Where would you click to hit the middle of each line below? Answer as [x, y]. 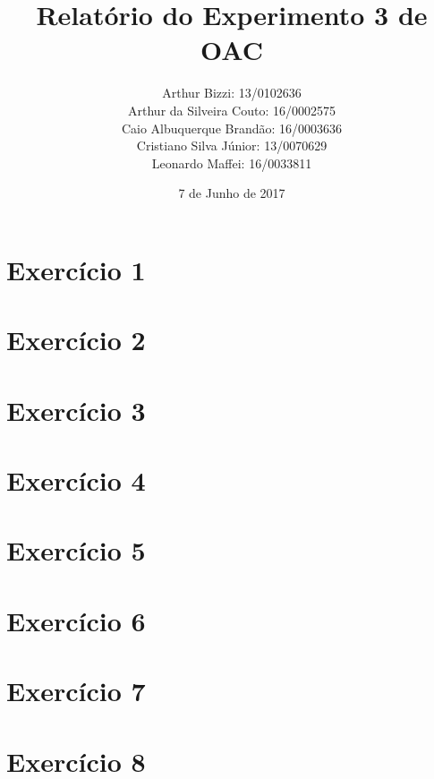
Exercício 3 [76, 410]
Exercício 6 [76, 620]
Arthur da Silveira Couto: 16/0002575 [232, 110]
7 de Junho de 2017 [232, 193]
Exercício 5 [76, 550]
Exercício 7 [76, 691]
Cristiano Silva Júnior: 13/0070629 [232, 146]
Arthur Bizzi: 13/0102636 [232, 93]
